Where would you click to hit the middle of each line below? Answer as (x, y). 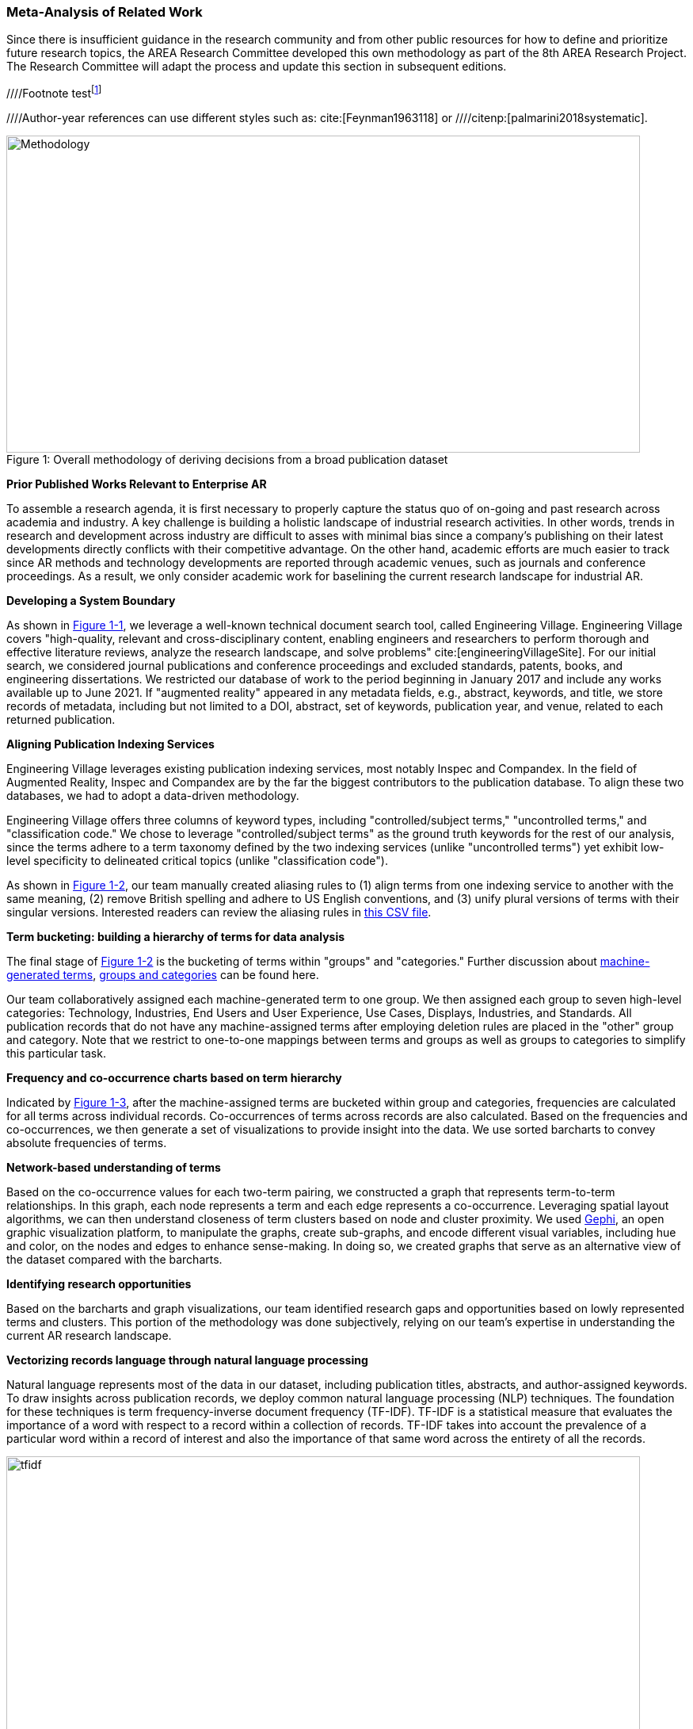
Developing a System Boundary (91, 601)
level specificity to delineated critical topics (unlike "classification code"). (197, 861)
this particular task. (56, 1054)
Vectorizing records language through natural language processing (187, 1360)
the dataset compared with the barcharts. (114, 1260)
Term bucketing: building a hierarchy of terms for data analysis (176, 937)
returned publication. (61, 720)
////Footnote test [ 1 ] (54, 92)
